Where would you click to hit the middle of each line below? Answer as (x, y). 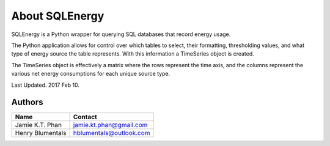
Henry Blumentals (41, 133)
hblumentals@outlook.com (112, 133)
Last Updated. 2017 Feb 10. (45, 85)
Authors (27, 102)
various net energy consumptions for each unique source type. (91, 74)
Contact (85, 117)
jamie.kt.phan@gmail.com (110, 125)
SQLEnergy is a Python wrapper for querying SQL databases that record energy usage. (121, 34)
